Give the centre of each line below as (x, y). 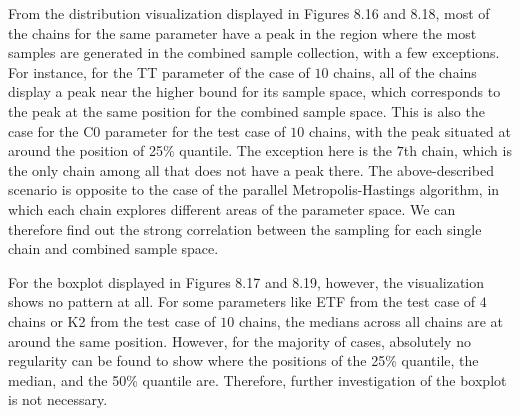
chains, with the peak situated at (409, 130)
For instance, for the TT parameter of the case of (159, 71)
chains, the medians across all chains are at (370, 320)
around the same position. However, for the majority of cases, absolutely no (239, 340)
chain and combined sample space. (113, 248)
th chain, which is (457, 150)
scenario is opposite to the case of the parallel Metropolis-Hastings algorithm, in (254, 189)
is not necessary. (58, 399)
